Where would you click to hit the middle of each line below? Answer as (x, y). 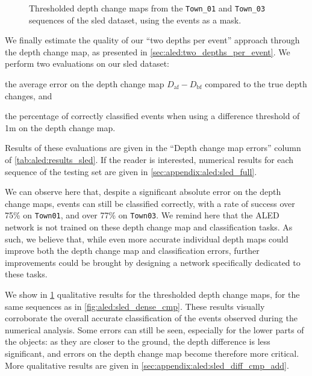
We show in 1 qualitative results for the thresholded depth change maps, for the (152, 294)
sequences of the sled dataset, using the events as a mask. (135, 20)
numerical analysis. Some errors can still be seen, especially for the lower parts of (154, 329)
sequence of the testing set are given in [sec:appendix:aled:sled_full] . (131, 171)
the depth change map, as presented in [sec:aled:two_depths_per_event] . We (148, 51)
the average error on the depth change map (85, 84)
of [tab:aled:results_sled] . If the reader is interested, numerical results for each (149, 159)
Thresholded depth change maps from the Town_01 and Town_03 (147, 8)
